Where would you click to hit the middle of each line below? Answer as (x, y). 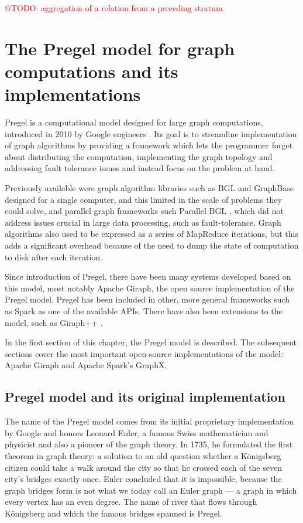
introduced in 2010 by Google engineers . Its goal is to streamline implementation (151, 133)
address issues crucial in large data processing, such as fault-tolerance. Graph (143, 222)
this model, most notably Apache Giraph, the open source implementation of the (150, 288)
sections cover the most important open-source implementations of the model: (144, 353)
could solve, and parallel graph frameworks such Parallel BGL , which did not (144, 211)
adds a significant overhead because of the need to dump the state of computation (152, 245)
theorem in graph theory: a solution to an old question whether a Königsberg (143, 455)
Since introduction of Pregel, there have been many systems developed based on (148, 276)
